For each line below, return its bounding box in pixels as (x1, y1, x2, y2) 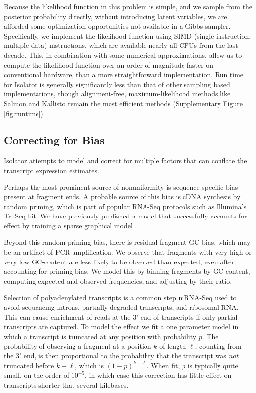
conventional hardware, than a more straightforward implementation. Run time (4, 69, 244, 80)
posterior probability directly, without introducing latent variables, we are (4, 11, 227, 21)
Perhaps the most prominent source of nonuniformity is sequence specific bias (4, 181, 238, 192)
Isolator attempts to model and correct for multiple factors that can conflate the (4, 155, 247, 166)
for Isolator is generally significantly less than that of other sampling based (4, 79, 230, 89)
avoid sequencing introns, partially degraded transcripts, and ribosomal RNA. (4, 302, 239, 312)
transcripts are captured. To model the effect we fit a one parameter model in (4, 321, 239, 332)
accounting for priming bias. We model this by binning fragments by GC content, (4, 266, 250, 276)
